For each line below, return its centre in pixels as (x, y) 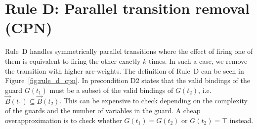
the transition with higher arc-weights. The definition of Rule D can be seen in (125, 70)
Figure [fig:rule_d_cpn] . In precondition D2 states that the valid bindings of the (128, 80)
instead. (241, 120)
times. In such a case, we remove (198, 61)
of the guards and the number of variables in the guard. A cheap (103, 110)
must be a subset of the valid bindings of (111, 90)
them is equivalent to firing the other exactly (73, 61)
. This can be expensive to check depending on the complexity (153, 101)
